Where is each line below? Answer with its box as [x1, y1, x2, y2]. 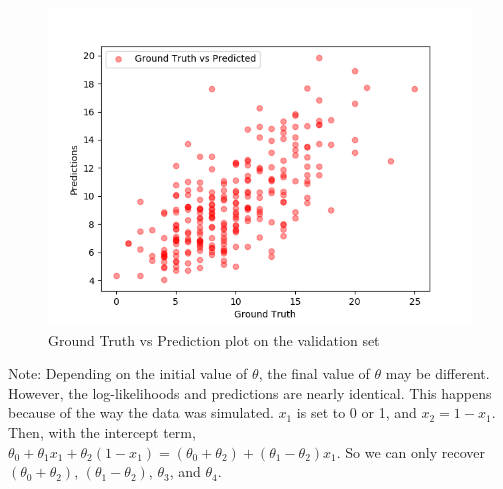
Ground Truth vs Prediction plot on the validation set [48, 329, 380, 350]
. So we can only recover [336, 441, 485, 462]
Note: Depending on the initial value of [8, 363, 248, 384]
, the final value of [258, 363, 370, 384]
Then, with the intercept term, [8, 421, 196, 442]
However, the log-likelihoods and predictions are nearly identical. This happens [8, 382, 492, 403]
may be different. [385, 363, 490, 384]
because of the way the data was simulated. [8, 402, 274, 423]
